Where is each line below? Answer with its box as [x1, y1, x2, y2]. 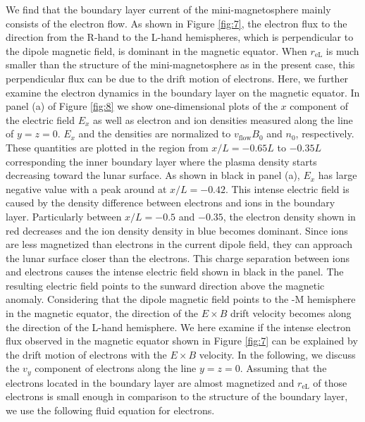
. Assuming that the [240, 361, 327, 376]
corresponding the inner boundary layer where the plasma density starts [6, 154, 317, 168]
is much [326, 43, 359, 58]
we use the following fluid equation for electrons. [6, 403, 215, 418]
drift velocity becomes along [230, 306, 352, 321]
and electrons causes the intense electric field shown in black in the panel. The [6, 264, 344, 279]
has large [318, 168, 357, 182]
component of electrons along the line [35, 361, 197, 376]
